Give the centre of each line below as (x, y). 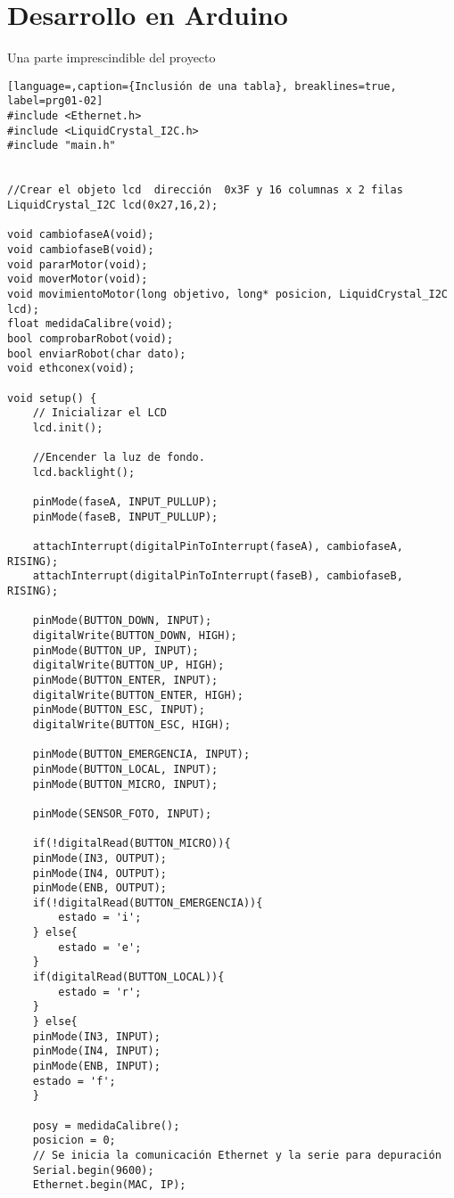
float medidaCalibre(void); (91, 324)
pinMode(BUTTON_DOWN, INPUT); (122, 621)
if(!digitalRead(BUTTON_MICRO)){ (132, 844)
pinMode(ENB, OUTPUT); (99, 888)
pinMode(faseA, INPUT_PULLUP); (125, 502)
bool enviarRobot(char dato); (97, 353)
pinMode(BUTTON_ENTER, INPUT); (125, 680)
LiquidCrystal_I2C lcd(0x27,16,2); (113, 205)
